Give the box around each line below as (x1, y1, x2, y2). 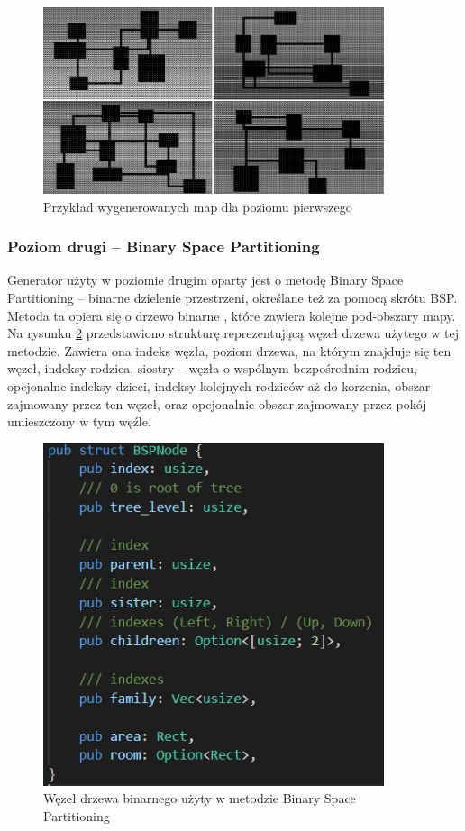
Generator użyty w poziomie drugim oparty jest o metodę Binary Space (7, 270, 404, 289)
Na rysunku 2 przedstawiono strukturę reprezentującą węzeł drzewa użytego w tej (7, 324, 460, 342)
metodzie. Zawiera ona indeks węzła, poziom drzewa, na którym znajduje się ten (7, 341, 451, 360)
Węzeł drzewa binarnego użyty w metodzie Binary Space (43, 789, 356, 808)
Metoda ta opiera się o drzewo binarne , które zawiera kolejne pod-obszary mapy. (7, 306, 456, 324)
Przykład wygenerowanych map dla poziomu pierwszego (43, 196, 352, 215)
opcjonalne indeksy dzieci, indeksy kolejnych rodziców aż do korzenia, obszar (7, 377, 431, 396)
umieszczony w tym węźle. (7, 412, 151, 431)
